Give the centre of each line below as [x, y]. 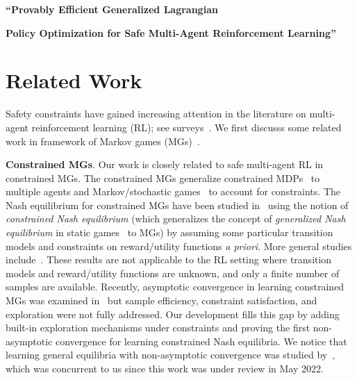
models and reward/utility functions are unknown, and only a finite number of [173, 273]
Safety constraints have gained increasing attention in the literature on [156, 114]
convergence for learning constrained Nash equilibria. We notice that [201, 341]
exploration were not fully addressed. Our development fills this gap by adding [173, 314]
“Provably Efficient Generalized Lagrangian [112, 9]
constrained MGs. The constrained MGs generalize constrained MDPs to [163, 177]
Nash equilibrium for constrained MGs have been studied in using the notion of [177, 205]
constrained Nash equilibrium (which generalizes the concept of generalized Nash [176, 218]
